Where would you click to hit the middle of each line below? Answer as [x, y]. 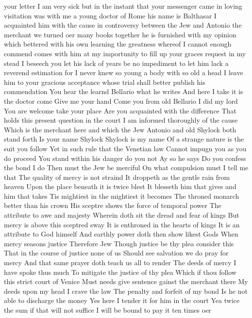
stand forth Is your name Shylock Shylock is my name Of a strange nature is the [124, 139]
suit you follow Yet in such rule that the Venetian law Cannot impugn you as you [125, 148]
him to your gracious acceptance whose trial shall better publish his [105, 82]
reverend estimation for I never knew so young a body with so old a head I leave [124, 72]
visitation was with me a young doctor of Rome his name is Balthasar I [110, 15]
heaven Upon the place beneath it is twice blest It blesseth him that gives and [120, 186]
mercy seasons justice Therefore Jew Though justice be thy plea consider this [119, 243]
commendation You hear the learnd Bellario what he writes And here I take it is [124, 91]
